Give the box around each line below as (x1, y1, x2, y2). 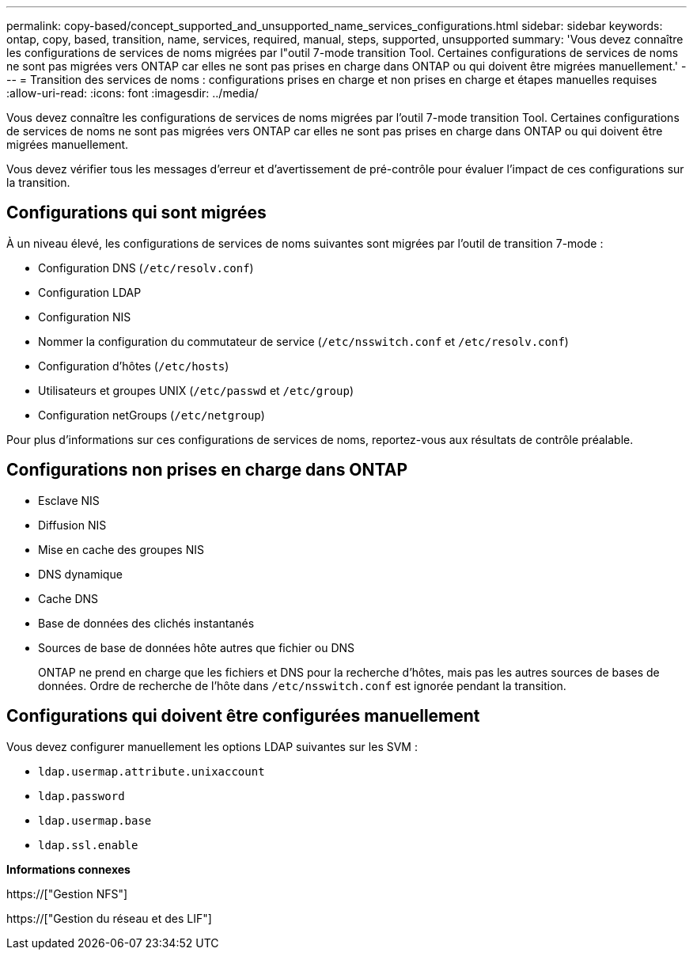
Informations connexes (6, 862, 131, 876)
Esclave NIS (38, 493, 100, 507)
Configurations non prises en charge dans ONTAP (6, 460, 407, 480)
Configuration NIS (38, 309, 131, 324)
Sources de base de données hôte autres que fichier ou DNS (38, 640, 355, 654)
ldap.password (38, 789, 125, 802)
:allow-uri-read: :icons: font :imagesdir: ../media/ (6, 86, 259, 100)
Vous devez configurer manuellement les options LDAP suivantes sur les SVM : (6, 739, 418, 753)
